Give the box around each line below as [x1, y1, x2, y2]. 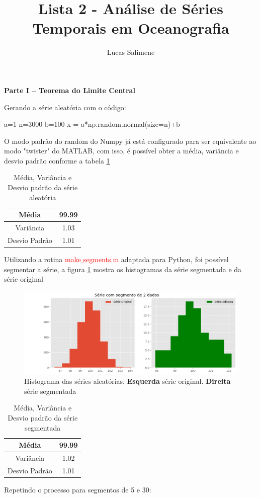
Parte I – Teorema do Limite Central [4, 85, 135, 95]
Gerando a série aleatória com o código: [4, 102, 126, 112]
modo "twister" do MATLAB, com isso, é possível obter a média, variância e [4, 145, 239, 156]
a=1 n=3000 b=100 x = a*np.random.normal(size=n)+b [4, 119, 180, 129]
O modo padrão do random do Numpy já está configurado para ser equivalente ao [4, 135, 256, 146]
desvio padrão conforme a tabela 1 [4, 155, 110, 165]
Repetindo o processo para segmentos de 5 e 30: [4, 484, 151, 494]
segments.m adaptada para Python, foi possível [83, 254, 229, 265]
